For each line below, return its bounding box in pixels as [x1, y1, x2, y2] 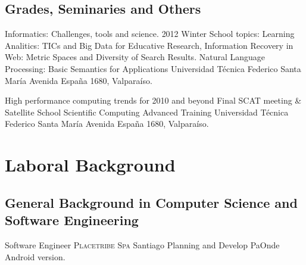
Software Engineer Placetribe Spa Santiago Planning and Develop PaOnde [5, 238, 280, 251]
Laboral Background [5, 152, 176, 177]
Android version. [5, 250, 65, 263]
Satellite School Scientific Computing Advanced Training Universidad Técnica [5, 105, 289, 118]
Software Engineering [5, 211, 139, 229]
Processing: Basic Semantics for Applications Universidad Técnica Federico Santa [5, 62, 301, 74]
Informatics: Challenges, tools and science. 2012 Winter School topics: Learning [5, 27, 295, 40]
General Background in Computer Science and [5, 193, 298, 211]
